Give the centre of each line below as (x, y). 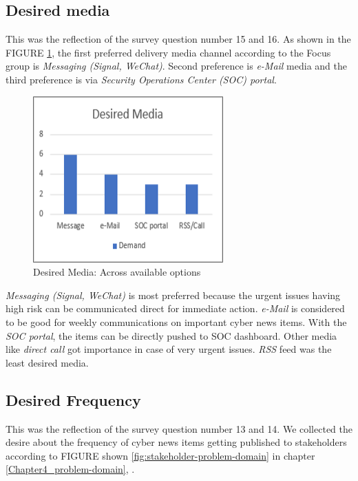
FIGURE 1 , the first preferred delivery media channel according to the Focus (168, 52)
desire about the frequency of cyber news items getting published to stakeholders (176, 442)
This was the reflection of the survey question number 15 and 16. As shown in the (178, 39)
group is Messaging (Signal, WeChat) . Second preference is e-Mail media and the (177, 66)
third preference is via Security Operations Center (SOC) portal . (141, 79)
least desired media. (47, 362)
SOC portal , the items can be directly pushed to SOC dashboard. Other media (171, 335)
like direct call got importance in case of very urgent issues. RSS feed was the (169, 349)
